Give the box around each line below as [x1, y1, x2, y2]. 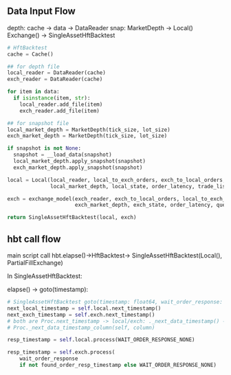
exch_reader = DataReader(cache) [7, 76, 103, 83]
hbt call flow [7, 233, 61, 245]
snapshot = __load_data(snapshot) [13, 151, 112, 159]
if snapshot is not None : [7, 145, 81, 152]
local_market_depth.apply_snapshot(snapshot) [13, 158, 146, 165]
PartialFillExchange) [7, 259, 63, 266]
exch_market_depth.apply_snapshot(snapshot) [13, 164, 143, 171]
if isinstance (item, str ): [13, 95, 91, 102]
